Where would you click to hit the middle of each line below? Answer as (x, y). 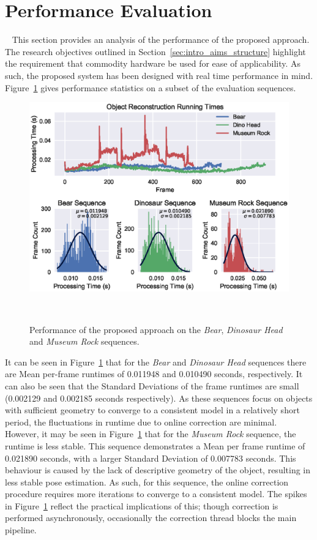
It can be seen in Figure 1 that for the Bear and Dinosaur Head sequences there (156, 362)
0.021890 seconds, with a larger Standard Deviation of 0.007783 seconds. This (151, 458)
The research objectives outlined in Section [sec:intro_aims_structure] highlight (155, 51)
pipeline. (21, 530)
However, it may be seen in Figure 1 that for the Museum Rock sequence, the (151, 434)
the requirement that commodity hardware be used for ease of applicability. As (153, 63)
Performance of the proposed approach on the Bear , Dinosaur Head (156, 329)
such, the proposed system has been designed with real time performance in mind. (159, 75)
